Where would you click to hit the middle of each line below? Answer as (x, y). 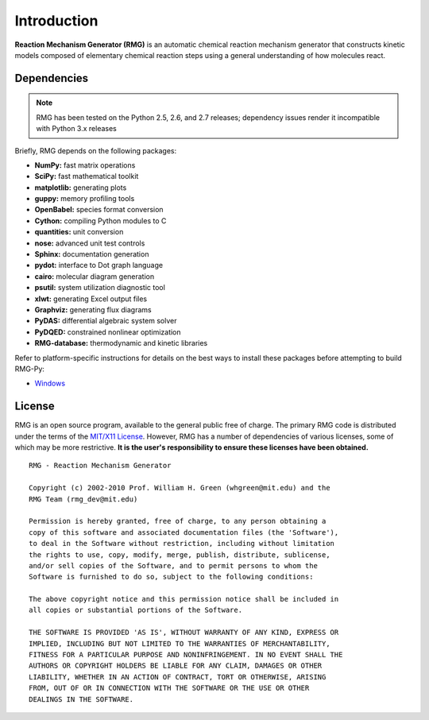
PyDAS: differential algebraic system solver (106, 321)
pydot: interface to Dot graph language (99, 265)
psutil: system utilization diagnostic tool (100, 288)
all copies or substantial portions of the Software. (135, 610)
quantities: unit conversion (79, 232)
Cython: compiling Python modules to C (100, 221)
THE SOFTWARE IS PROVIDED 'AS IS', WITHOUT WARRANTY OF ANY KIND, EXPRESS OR (184, 633)
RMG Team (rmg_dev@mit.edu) (83, 499)
